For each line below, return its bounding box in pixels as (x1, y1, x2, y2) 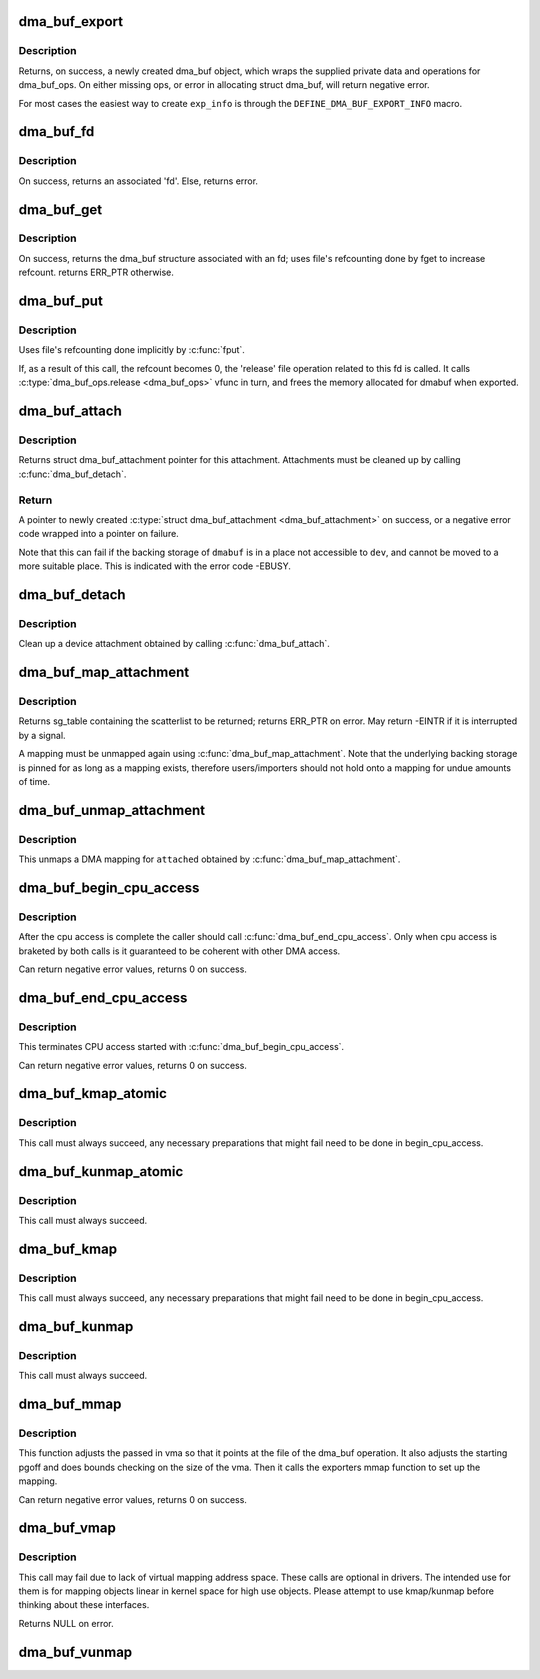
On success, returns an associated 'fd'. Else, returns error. (18, 175, 259, 187)
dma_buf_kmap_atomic (18, 1085, 167, 1102)
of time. (18, 775, 50, 787)
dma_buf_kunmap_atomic (18, 1163, 184, 1180)
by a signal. (18, 729, 66, 741)
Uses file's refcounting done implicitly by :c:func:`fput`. (18, 344, 245, 356)
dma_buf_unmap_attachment (18, 801, 205, 819)
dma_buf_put (18, 293, 104, 310)
